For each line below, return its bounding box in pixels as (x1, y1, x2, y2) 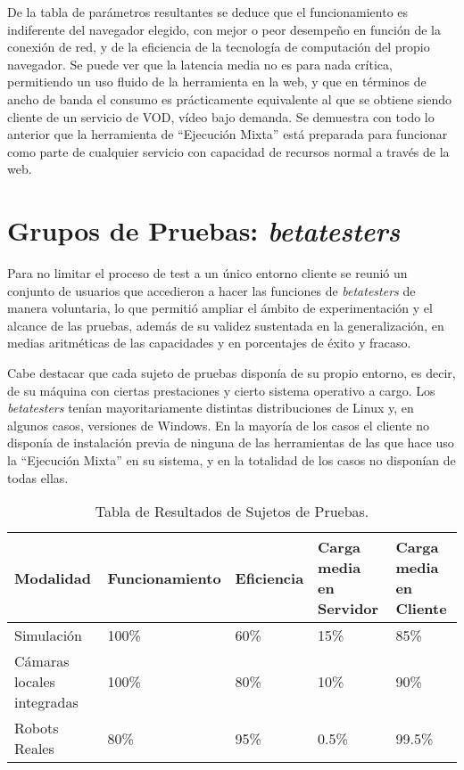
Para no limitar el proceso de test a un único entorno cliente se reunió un (7, 264, 408, 283)
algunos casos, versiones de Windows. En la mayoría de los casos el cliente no (7, 415, 430, 434)
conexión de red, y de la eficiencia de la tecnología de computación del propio (7, 37, 430, 56)
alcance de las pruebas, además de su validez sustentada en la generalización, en (7, 315, 444, 334)
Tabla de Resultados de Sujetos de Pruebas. (95, 501, 369, 522)
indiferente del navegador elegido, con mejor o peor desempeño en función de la (7, 20, 441, 38)
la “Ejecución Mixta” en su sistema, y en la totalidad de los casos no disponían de (7, 451, 456, 469)
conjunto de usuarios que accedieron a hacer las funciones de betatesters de (7, 281, 416, 299)
